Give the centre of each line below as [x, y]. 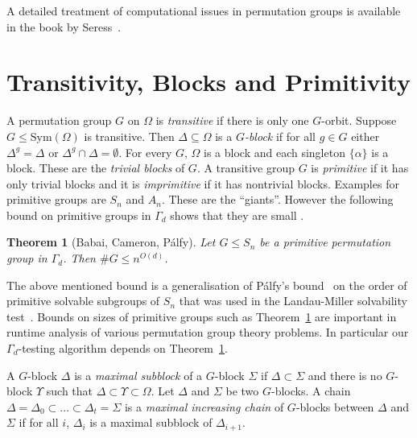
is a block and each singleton [275, 152]
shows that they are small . [237, 215]
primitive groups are [56, 199]
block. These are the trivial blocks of [96, 168]
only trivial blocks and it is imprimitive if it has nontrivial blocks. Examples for [203, 183]
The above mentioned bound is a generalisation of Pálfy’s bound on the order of [207, 285]
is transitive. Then [129, 136]
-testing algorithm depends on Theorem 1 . [123, 348]
